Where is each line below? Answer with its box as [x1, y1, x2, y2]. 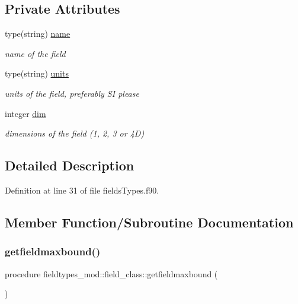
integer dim [5, 107, 46, 119]
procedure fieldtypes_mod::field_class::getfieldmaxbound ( [5, 267, 218, 280]
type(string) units [5, 67, 69, 80]
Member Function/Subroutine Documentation [5, 213, 294, 231]
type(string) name [5, 27, 71, 40]
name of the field [5, 47, 66, 59]
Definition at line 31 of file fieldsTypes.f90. [5, 183, 159, 196]
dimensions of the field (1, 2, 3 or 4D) [5, 127, 145, 140]
